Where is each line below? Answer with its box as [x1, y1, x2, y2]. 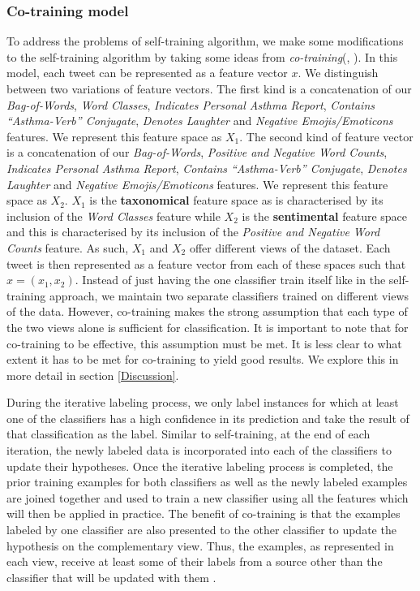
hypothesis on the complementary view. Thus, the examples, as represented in [6, 537, 394, 554]
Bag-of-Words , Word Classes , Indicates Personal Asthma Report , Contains [6, 96, 375, 113]
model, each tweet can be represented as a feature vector [6, 64, 288, 81]
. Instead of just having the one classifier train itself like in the [75, 271, 386, 288]
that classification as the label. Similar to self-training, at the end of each [6, 425, 371, 442]
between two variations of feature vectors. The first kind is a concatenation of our [6, 80, 412, 97]
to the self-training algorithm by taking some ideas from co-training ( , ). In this [6, 48, 398, 65]
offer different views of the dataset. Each [189, 239, 391, 256]
